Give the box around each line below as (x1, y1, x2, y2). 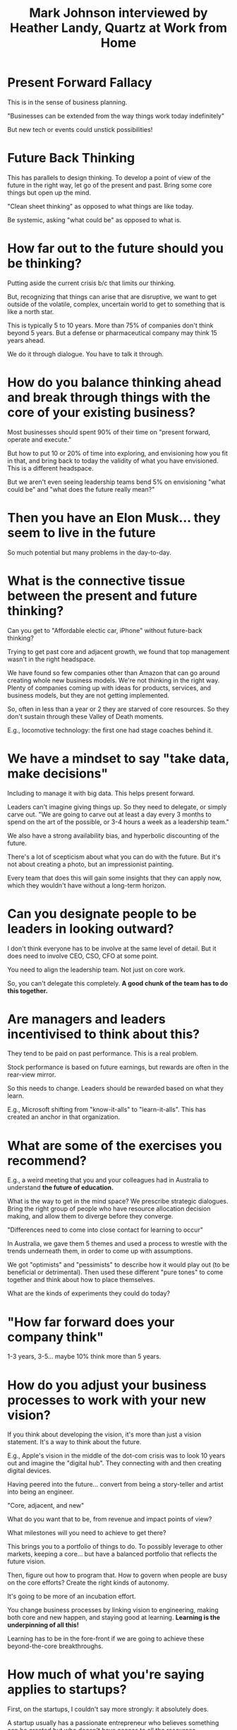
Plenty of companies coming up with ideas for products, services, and (7, 683, 212, 692)
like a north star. (7, 307, 54, 315)
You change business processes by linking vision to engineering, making (7, 1606, 219, 1614)
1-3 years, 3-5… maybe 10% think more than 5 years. (7, 1353, 162, 1361)
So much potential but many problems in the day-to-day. (7, 548, 171, 557)
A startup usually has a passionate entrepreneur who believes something (7, 1719, 219, 1727)
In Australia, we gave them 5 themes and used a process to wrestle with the (7, 1240, 228, 1248)
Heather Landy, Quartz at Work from (9, 20, 228, 36)
